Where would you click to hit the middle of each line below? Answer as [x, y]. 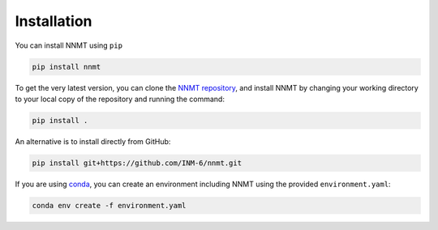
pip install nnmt [67, 66]
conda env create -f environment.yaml [109, 205]
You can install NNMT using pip [69, 45]
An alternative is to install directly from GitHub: [93, 141]
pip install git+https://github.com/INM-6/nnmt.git [137, 163]
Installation [54, 21]
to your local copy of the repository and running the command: [120, 99]
